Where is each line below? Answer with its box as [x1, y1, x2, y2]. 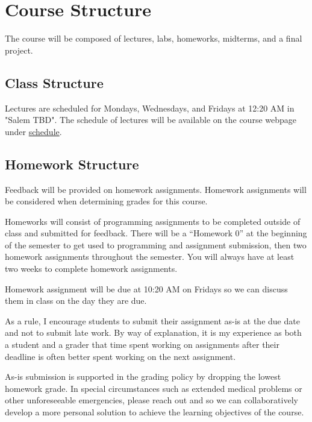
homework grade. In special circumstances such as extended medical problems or [5, 382, 302, 394]
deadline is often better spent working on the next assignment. [5, 350, 236, 362]
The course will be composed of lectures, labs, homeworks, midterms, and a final [5, 32, 302, 45]
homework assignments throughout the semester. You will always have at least [5, 250, 295, 263]
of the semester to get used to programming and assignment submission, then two [5, 238, 307, 251]
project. [5, 43, 33, 56]
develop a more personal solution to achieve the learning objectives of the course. [5, 406, 304, 418]
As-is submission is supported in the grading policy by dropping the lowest [5, 370, 281, 383]
